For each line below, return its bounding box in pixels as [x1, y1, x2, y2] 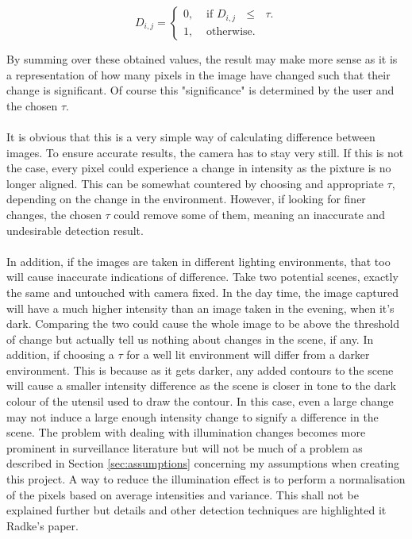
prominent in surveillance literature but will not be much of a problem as [6, 439, 363, 456]
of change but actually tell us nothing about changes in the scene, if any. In [6, 330, 374, 347]
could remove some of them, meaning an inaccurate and [114, 206, 385, 222]
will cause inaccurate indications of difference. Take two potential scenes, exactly [6, 268, 399, 285]
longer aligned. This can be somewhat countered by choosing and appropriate [6, 175, 383, 191]
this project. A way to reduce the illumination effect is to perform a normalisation [6, 471, 406, 487]
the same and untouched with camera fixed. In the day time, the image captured [6, 283, 399, 300]
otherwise [206, 25, 252, 37]
